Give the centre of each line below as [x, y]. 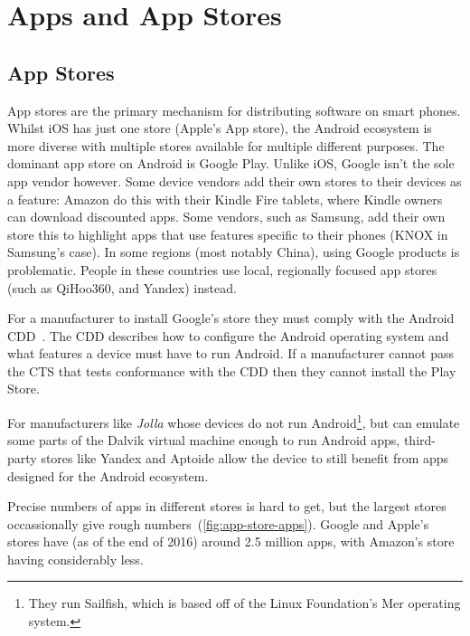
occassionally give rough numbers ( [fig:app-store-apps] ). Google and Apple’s [218, 523]
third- [419, 440]
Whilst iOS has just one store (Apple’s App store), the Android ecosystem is [220, 128]
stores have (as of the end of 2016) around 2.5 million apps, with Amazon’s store [231, 541]
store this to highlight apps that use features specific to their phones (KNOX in [228, 234]
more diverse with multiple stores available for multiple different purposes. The [226, 145]
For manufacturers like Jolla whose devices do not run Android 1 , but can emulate [234, 421]
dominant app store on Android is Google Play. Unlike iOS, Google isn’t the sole [231, 163]
